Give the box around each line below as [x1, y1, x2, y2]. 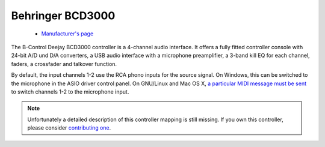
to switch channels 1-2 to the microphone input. [11, 88, 129, 95]
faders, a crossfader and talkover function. [11, 60, 117, 67]
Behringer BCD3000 [11, 9, 116, 22]
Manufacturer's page [41, 30, 94, 37]
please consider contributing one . [27, 124, 111, 131]
